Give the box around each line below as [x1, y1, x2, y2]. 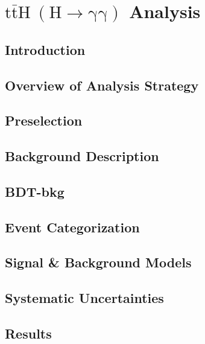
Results [5, 324, 52, 343]
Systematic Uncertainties [5, 288, 164, 307]
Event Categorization [5, 217, 140, 236]
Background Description [5, 147, 159, 165]
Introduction [5, 40, 86, 59]
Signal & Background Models [5, 253, 192, 272]
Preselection [5, 111, 83, 130]
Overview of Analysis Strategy [5, 75, 199, 94]
